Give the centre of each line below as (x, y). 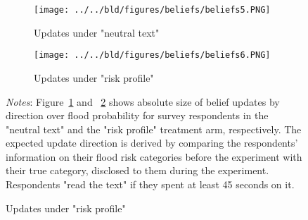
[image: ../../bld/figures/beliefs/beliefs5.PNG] (152, 10)
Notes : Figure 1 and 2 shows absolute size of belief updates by (143, 101)
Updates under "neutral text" (97, 32)
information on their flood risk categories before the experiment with (154, 156)
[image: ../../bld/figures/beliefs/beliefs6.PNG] (152, 55)
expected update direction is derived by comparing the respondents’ (152, 143)
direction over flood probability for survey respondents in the (137, 115)
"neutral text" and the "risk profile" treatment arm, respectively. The (154, 129)
